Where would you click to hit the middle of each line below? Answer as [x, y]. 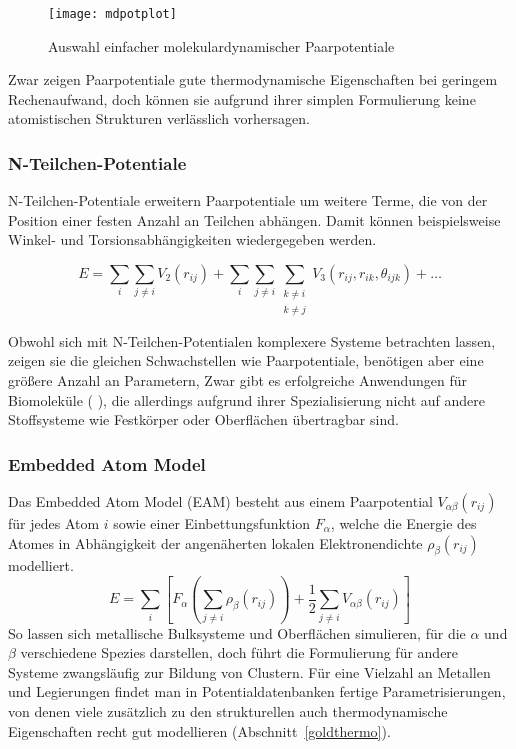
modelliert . [41, 565]
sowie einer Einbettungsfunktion [212, 522]
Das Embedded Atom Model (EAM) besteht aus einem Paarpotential [220, 500]
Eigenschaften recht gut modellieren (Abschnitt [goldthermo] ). [199, 730]
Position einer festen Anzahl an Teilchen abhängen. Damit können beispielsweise [254, 219]
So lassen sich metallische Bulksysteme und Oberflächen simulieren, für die [237, 632]
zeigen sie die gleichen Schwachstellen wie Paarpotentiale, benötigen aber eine [246, 360]
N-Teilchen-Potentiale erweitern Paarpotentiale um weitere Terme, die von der [248, 200]
